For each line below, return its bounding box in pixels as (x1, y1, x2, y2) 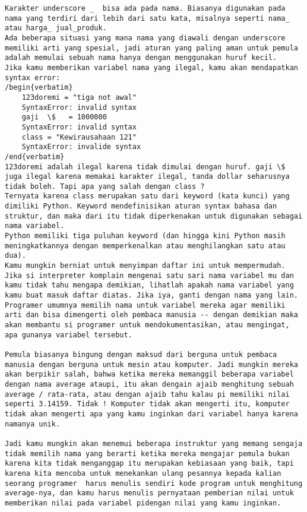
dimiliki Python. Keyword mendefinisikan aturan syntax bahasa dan (5, 202, 277, 211)
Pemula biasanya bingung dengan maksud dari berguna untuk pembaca (5, 350, 277, 359)
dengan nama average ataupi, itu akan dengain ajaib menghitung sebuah (5, 380, 294, 388)
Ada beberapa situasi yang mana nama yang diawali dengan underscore (5, 33, 286, 42)
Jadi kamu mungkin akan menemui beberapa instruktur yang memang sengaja (5, 439, 303, 448)
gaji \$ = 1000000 (21, 113, 107, 122)
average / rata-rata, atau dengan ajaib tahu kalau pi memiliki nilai (5, 390, 290, 399)
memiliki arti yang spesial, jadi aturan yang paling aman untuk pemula (5, 43, 298, 52)
